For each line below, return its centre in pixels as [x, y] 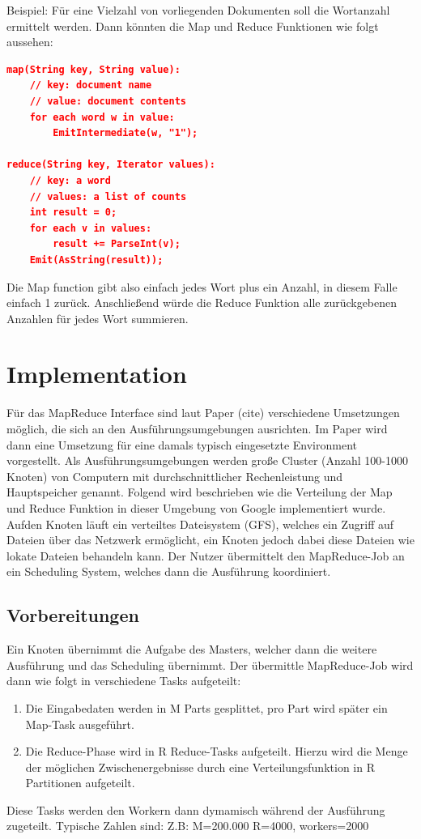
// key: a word [70, 180]
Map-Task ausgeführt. [80, 724]
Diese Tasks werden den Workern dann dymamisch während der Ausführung [196, 809]
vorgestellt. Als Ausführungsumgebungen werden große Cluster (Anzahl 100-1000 [208, 460]
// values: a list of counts [108, 196]
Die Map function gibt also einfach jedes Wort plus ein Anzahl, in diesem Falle [202, 286]
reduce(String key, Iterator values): [111, 165]
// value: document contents [108, 101]
